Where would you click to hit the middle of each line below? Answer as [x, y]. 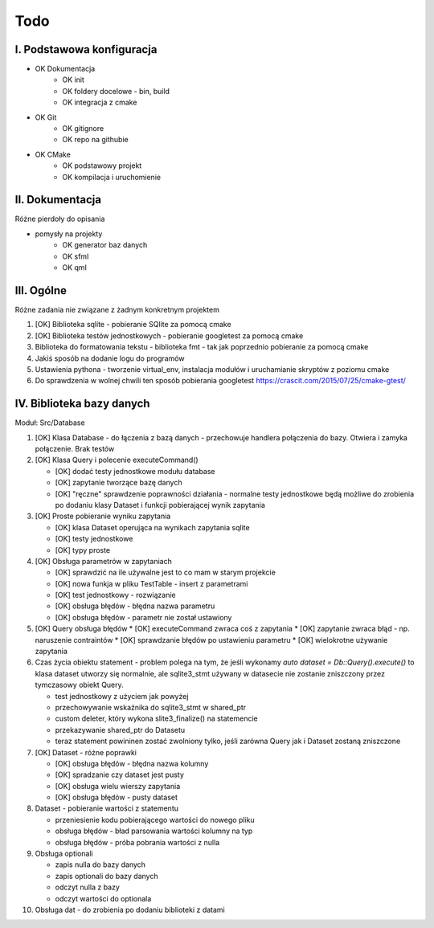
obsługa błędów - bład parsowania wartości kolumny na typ [154, 831]
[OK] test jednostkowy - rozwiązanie [115, 595]
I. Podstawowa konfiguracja [86, 49]
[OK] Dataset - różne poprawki [86, 752]
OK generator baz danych [105, 245]
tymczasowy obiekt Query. [79, 685]
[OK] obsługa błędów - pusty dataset [117, 797]
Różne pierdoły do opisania [60, 219]
